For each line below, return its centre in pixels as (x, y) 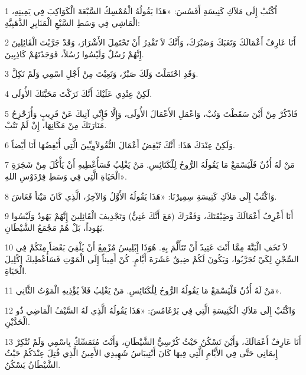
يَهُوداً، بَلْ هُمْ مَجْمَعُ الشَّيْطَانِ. (55, 227)
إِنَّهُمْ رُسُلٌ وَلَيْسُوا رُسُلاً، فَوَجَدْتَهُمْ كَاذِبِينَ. (74, 53)
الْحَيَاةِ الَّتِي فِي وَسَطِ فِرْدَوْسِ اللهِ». (66, 176)
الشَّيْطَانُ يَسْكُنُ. (33, 365)
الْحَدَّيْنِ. (18, 322)
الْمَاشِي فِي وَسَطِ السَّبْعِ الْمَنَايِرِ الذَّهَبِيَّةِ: (72, 22)
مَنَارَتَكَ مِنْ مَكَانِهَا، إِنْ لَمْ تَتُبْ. (56, 125)
